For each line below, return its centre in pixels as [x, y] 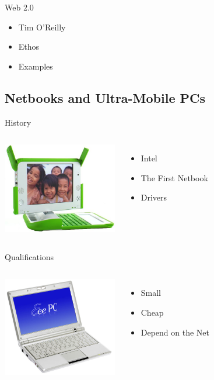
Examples [36, 66]
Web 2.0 [19, 7]
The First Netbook [174, 177]
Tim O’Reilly [42, 27]
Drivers [154, 197]
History [18, 122]
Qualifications [29, 256]
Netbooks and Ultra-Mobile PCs [105, 97]
